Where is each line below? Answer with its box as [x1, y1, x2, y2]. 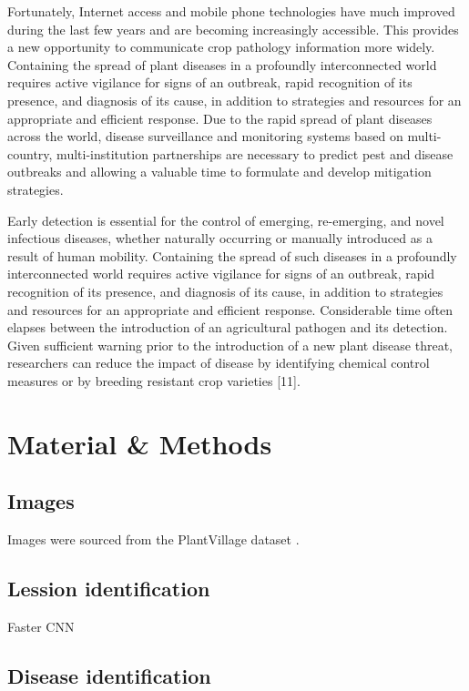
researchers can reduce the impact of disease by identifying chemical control [7, 353, 430, 372]
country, [7, 144, 53, 163]
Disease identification [7, 661, 211, 689]
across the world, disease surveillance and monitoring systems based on [7, 127, 403, 146]
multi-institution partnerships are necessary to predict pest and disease [56, 144, 454, 163]
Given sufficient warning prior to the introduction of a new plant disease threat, [7, 335, 453, 354]
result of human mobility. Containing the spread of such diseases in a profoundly [7, 246, 457, 265]
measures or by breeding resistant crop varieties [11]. [7, 371, 301, 390]
